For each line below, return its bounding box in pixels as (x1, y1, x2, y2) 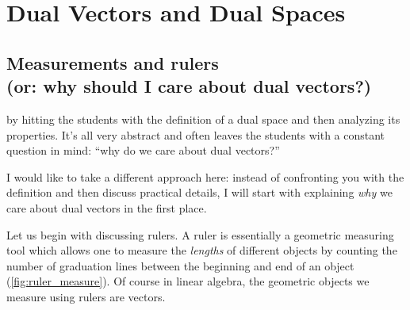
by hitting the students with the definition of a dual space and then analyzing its (6, 110, 400, 127)
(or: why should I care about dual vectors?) (6, 74, 372, 98)
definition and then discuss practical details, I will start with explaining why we (6, 184, 393, 201)
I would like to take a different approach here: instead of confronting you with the (6, 168, 404, 185)
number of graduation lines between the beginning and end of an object (6, 257, 354, 274)
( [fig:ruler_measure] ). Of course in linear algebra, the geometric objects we (6, 273, 370, 289)
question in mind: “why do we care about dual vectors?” (6, 142, 280, 159)
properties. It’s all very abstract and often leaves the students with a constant (6, 126, 385, 143)
